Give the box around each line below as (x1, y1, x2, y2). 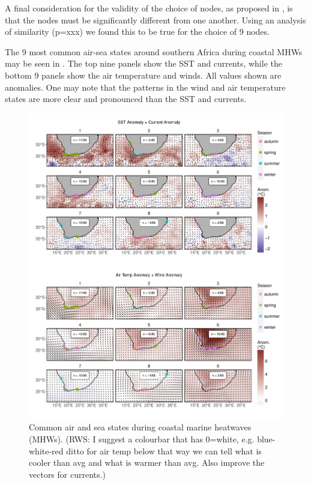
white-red (29, 444, 64, 457)
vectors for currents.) (29, 468, 106, 480)
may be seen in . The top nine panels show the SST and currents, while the (5, 57, 282, 70)
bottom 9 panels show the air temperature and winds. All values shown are (5, 68, 282, 81)
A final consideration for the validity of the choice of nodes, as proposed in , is (5, 2, 293, 14)
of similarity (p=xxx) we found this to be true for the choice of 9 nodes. (5, 25, 270, 38)
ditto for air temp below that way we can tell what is (66, 444, 262, 457)
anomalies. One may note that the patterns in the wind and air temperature (5, 80, 286, 93)
